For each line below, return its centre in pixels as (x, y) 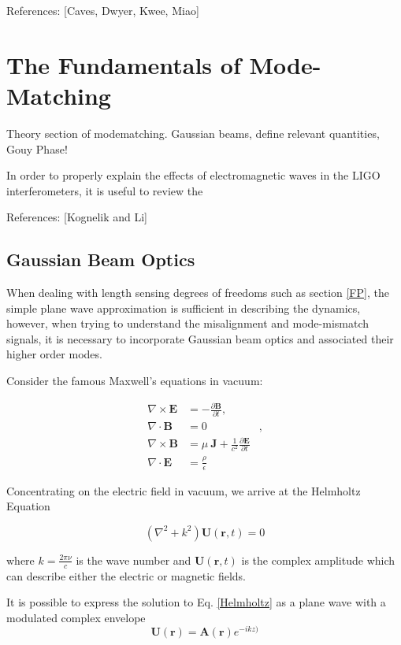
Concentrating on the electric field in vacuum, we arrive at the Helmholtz (184, 490)
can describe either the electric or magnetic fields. (126, 575)
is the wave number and (134, 560)
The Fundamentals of (124, 64)
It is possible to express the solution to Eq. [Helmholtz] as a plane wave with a (196, 602)
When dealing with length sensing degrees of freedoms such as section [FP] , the (198, 293)
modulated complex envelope (76, 617)
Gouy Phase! (37, 148)
